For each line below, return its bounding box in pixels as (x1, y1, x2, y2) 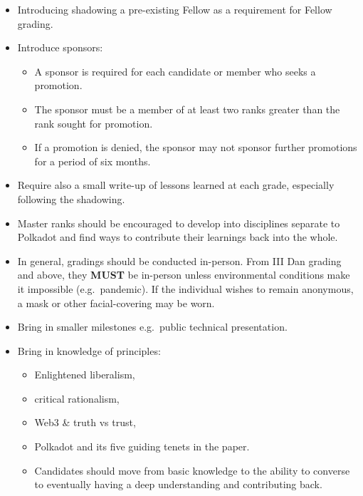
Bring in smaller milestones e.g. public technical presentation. (17, 319, 288, 334)
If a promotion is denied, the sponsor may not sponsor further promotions (34, 140, 357, 155)
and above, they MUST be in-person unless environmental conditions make (17, 267, 350, 282)
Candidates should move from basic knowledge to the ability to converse (34, 463, 350, 477)
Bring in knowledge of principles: (17, 343, 161, 358)
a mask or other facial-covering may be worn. (17, 295, 215, 310)
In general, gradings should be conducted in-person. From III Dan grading (17, 253, 342, 268)
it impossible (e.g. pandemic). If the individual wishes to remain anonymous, (17, 281, 354, 296)
